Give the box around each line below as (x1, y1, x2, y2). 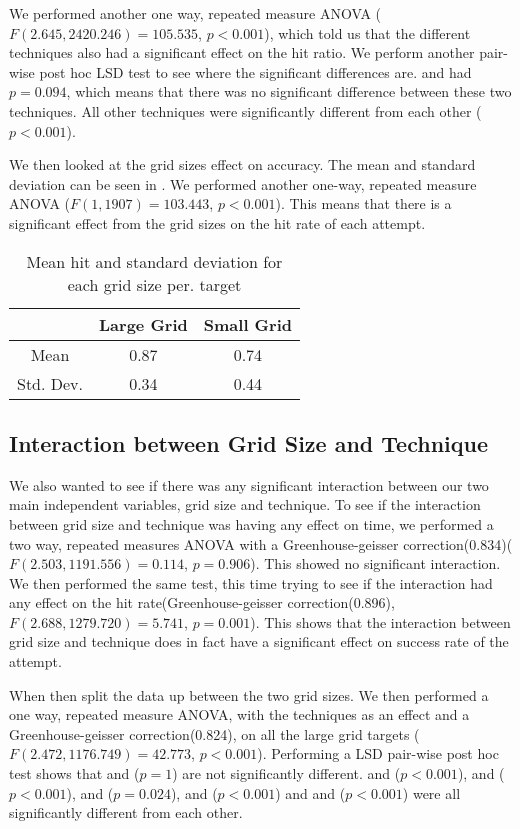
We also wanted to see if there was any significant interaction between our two (9, 474, 489, 495)
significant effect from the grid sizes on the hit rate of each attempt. (9, 212, 426, 233)
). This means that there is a (275, 193, 452, 214)
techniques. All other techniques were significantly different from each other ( (9, 100, 482, 121)
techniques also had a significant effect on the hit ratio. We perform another (9, 42, 475, 63)
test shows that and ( (9, 763, 140, 784)
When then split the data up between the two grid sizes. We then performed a (9, 684, 489, 705)
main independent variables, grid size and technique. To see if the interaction (9, 494, 481, 515)
